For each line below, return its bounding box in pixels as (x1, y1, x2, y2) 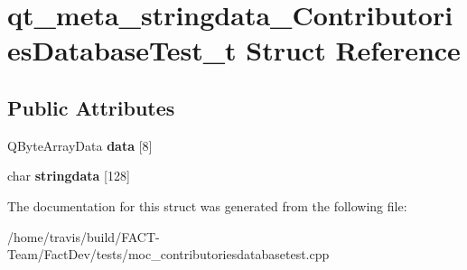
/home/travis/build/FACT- (7, 227, 160, 246)
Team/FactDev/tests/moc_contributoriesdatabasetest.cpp (7, 245, 330, 264)
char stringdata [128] (7, 166, 130, 185)
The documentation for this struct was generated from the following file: (7, 196, 407, 215)
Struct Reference (246, 32, 461, 69)
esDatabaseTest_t (7, 32, 237, 69)
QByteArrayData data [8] (7, 135, 153, 154)
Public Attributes (7, 93, 175, 121)
